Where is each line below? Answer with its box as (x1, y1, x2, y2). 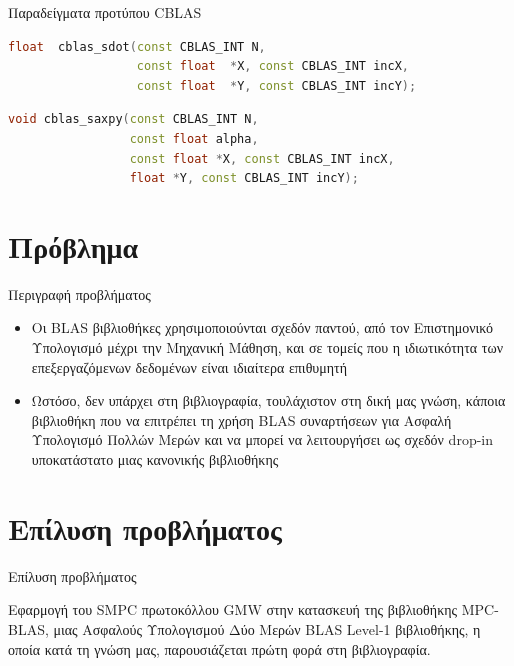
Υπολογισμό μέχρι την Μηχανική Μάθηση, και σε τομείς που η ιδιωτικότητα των (31, 337, 503, 358)
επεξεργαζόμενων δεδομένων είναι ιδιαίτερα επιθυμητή (31, 356, 348, 377)
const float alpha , (129, 131, 259, 146)
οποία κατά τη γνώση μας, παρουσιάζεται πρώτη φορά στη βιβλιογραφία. (8, 638, 431, 659)
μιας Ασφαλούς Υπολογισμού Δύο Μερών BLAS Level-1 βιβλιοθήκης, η (53, 618, 481, 639)
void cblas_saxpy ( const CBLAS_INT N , (8, 112, 259, 127)
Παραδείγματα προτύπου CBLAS (8, 2, 202, 22)
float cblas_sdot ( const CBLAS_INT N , (8, 39, 266, 54)
